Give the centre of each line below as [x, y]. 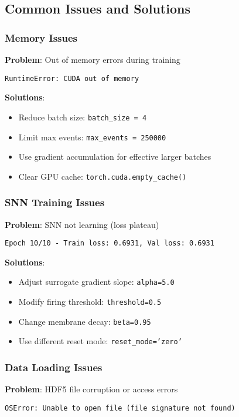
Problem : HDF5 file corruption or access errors [91, 389]
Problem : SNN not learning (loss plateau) [82, 224]
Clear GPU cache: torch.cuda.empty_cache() [103, 176]
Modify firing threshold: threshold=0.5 [90, 302]
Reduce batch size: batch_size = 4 [83, 117]
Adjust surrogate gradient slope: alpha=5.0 [96, 282]
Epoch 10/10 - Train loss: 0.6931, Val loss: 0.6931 [110, 243]
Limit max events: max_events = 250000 [92, 137]
